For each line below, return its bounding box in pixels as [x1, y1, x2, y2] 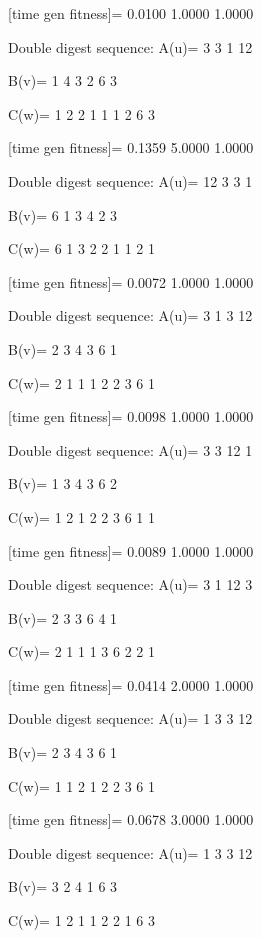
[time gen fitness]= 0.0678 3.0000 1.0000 [8, 809, 254, 830]
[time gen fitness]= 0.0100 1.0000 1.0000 [8, 3, 254, 23]
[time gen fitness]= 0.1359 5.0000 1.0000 [8, 137, 254, 158]
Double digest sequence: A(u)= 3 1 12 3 [8, 574, 253, 595]
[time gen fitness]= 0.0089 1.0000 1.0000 [8, 540, 254, 561]
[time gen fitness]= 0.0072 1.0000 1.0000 [8, 271, 254, 292]
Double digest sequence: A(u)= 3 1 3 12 [8, 305, 253, 326]
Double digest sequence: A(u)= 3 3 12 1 [8, 439, 253, 460]
